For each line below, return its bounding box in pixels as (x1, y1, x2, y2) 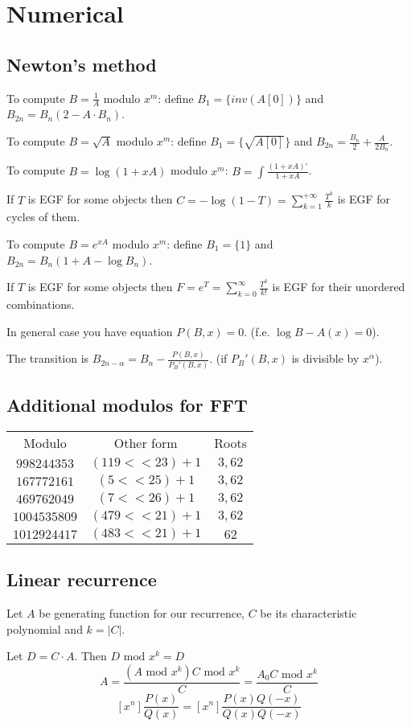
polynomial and (6, 620, 83, 637)
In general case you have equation (6, 322, 173, 339)
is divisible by (291, 350, 360, 367)
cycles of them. (6, 208, 80, 225)
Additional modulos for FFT (6, 392, 248, 417)
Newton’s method (6, 51, 157, 76)
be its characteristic (260, 605, 357, 622)
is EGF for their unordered (272, 278, 405, 295)
